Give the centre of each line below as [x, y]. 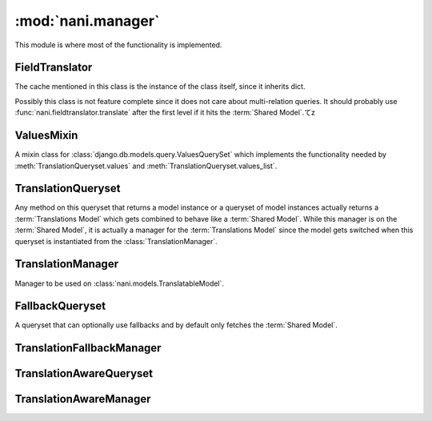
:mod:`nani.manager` [87, 21]
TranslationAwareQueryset [84, 373]
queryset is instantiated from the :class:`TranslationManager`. [116, 241]
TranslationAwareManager [83, 399]
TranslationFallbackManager [88, 348]
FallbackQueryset [60, 306]
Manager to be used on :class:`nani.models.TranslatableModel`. [119, 283]
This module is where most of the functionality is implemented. [118, 45]
